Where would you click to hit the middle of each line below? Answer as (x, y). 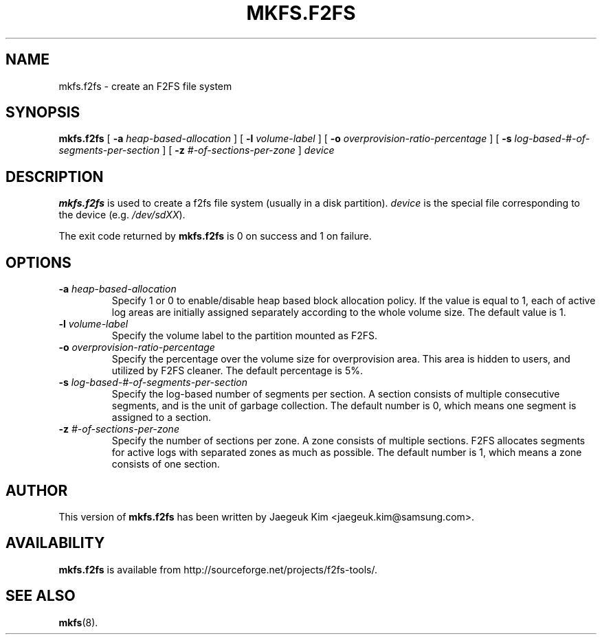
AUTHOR (37, 490)
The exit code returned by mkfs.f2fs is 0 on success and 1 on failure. (215, 236)
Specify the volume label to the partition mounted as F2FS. (245, 336)
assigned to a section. (161, 418)
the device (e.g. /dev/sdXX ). (122, 215)
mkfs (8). (78, 622)
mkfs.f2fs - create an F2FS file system (145, 86)
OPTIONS (38, 262)
